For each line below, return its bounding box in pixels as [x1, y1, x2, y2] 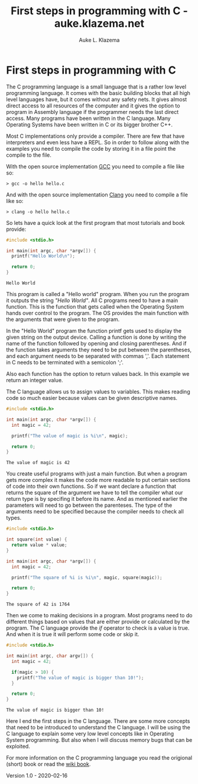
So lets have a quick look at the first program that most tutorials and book [6, 219, 185, 226]
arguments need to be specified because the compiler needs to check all [6, 508, 184, 515]
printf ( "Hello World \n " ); [11, 253, 76, 259]
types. [6, 515, 22, 522]
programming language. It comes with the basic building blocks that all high [6, 89, 191, 96]
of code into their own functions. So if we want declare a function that [6, 483, 176, 490]
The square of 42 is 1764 [6, 601, 70, 608]
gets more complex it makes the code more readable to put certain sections [6, 477, 191, 484]
